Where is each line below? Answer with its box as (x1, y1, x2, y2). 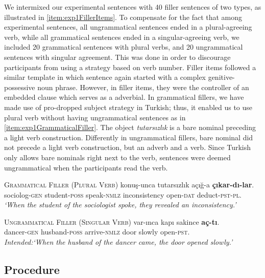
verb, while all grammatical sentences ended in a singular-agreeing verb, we (4, 31, 239, 42)
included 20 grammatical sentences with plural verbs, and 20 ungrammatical (4, 41, 243, 52)
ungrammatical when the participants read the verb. (4, 162, 168, 173)
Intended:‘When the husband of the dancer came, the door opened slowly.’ (4, 237, 233, 247)
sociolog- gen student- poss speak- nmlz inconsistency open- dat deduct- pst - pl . (4, 189, 242, 200)
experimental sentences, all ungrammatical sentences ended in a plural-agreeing (4, 22, 252, 32)
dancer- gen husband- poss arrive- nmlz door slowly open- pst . (4, 226, 190, 237)
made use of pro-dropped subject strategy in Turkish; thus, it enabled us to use (4, 101, 253, 112)
